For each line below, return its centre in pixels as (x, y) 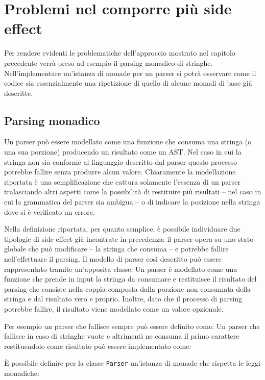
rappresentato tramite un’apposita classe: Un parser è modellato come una (121, 269)
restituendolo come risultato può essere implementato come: (98, 346)
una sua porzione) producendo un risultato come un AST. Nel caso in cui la (123, 152)
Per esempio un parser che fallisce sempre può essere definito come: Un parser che (132, 326)
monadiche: (22, 373)
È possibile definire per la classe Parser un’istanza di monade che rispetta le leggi (132, 363)
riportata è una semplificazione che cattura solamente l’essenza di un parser (122, 181)
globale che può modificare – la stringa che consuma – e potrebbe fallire (116, 249)
